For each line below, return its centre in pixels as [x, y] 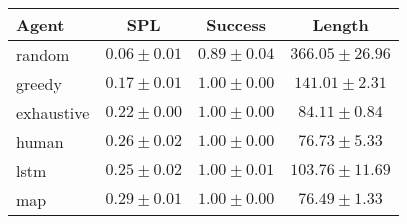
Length [340, 24]
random [43, 54]
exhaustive [53, 112]
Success [236, 24]
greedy [39, 83]
